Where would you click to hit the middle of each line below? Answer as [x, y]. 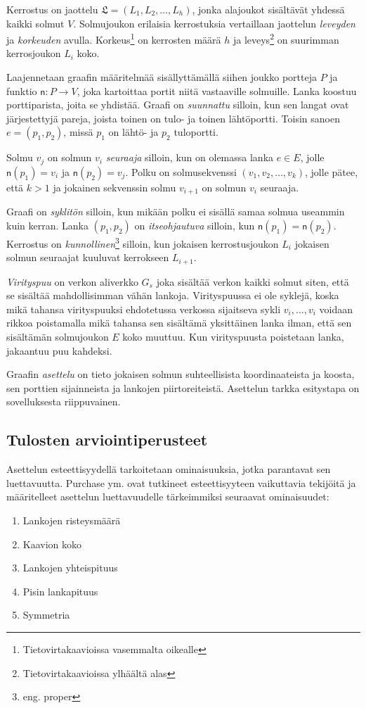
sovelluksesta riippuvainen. [64, 402]
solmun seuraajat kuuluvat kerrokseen [88, 257]
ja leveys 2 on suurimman [286, 38]
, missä [78, 132]
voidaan [336, 309]
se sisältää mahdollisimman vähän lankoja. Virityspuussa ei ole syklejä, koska [173, 295]
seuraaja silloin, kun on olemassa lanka [190, 157]
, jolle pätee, [332, 171]
